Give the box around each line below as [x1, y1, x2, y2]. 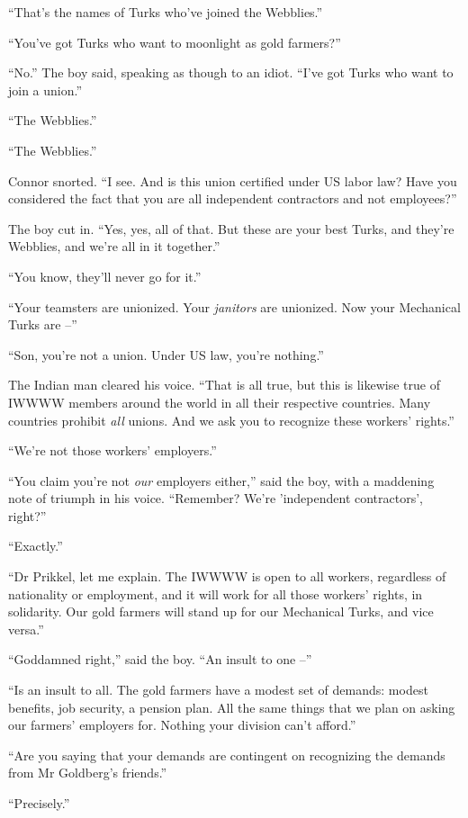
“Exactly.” [8, 536, 63, 555]
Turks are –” [8, 315, 77, 334]
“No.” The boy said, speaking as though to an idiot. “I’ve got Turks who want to [8, 63, 454, 82]
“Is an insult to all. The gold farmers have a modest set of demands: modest [8, 680, 428, 699]
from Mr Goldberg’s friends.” [8, 763, 167, 782]
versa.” [8, 619, 44, 638]
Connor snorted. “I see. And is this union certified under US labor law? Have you [8, 171, 457, 190]
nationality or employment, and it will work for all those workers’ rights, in [8, 584, 423, 603]
